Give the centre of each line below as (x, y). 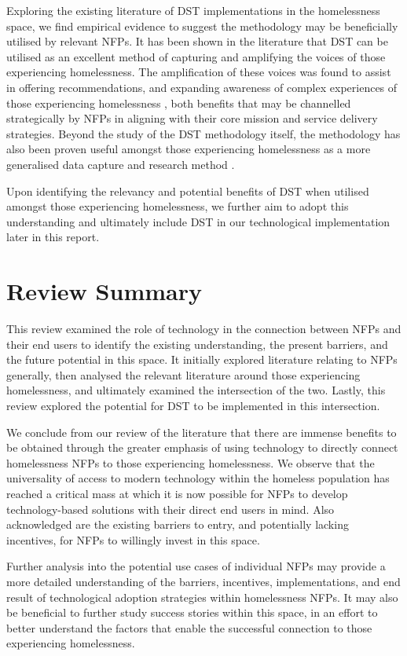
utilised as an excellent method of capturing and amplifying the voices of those (196, 56)
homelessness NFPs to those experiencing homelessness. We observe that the (191, 462)
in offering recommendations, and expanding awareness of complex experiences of (202, 87)
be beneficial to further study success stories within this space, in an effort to (192, 612)
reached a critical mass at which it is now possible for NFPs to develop (177, 493)
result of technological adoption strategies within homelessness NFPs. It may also (202, 597)
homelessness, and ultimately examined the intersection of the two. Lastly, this (196, 390)
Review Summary (104, 291)
